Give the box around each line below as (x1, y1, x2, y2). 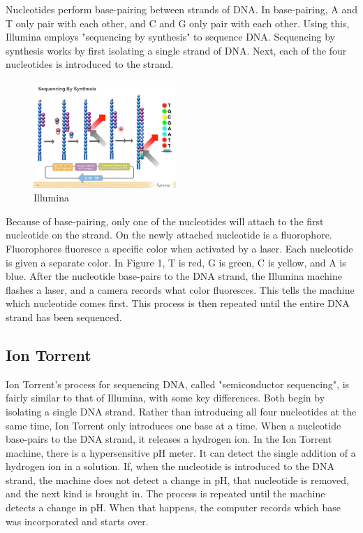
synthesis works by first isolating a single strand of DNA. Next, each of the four (6, 43, 347, 57)
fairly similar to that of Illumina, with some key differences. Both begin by (6, 390, 325, 405)
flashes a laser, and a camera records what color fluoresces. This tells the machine (6, 282, 355, 297)
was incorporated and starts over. (6, 513, 149, 528)
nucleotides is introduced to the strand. (6, 57, 174, 71)
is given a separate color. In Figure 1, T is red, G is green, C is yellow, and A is (6, 255, 346, 269)
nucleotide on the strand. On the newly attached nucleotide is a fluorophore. (6, 227, 332, 242)
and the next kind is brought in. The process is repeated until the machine (6, 486, 325, 501)
